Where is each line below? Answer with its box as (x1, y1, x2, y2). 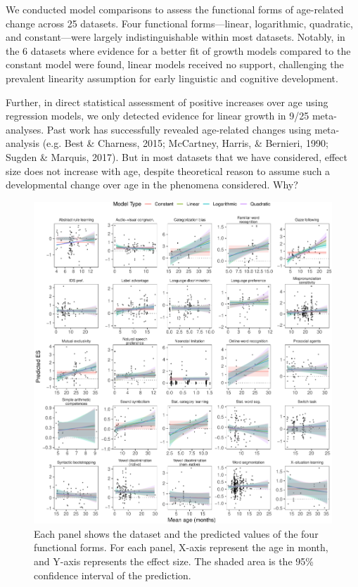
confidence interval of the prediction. (34, 567, 191, 582)
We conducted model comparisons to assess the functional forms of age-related (6, 2, 344, 16)
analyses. (6, 122, 44, 136)
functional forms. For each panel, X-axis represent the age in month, (34, 540, 328, 555)
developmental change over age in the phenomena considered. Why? (6, 177, 298, 192)
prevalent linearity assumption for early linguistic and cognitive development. (6, 70, 338, 85)
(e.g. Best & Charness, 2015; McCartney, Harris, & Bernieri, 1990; (42, 136, 328, 150)
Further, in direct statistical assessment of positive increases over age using (6, 94, 328, 109)
